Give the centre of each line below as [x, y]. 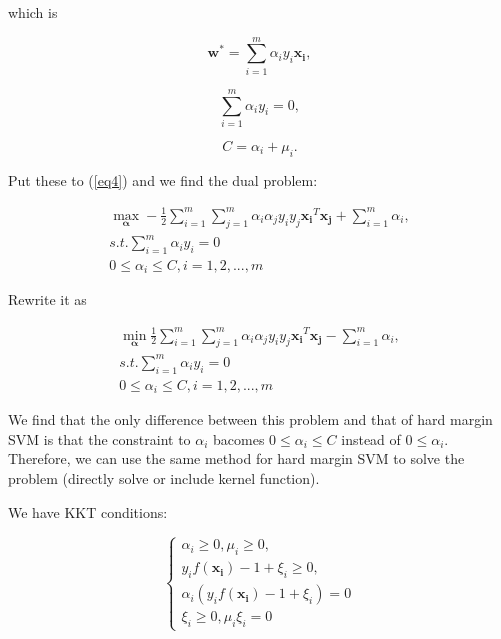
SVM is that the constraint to [99, 438]
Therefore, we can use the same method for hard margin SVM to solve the [236, 458]
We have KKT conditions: [88, 511]
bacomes [239, 438]
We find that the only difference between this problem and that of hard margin [250, 419]
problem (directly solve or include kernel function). [164, 477]
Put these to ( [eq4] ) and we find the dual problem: [163, 179]
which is [33, 12]
